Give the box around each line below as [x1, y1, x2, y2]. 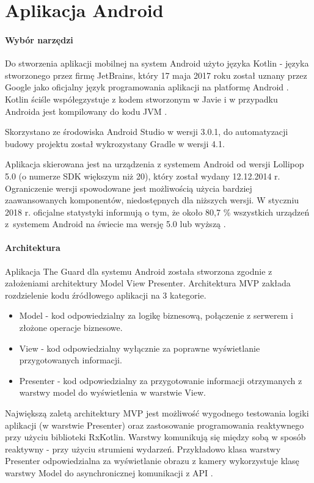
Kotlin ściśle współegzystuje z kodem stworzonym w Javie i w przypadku [5, 92, 278, 105]
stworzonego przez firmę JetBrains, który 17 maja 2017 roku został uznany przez [5, 68, 307, 81]
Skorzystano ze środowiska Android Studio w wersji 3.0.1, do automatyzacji [5, 125, 288, 138]
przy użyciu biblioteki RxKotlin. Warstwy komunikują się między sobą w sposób [5, 430, 306, 443]
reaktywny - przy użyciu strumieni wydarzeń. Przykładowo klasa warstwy [5, 442, 281, 455]
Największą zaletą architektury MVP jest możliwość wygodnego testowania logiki [5, 407, 309, 419]
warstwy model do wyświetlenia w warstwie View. [19, 386, 206, 399]
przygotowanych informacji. [19, 354, 122, 366]
